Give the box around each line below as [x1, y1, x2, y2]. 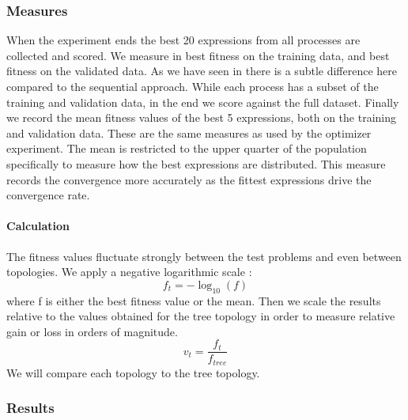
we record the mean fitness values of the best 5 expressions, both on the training [6, 109, 396, 126]
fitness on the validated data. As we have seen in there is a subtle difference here [6, 62, 398, 79]
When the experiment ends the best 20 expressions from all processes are [6, 32, 361, 48]
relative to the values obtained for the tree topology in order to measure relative [6, 308, 395, 324]
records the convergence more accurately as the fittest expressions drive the [6, 171, 372, 187]
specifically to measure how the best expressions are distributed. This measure [6, 155, 386, 172]
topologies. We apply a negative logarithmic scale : [6, 263, 252, 280]
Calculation [6, 218, 70, 234]
